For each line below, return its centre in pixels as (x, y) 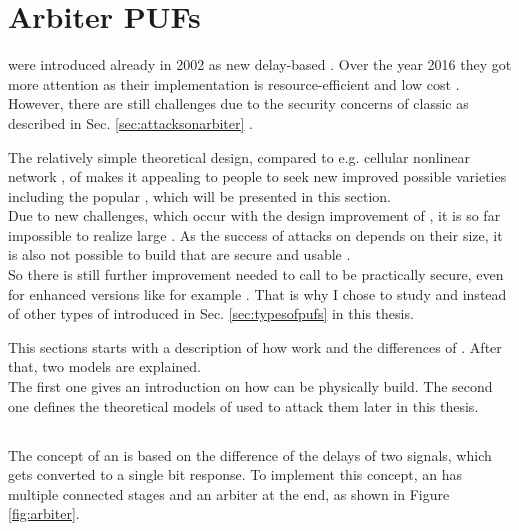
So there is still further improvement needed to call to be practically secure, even (256, 274)
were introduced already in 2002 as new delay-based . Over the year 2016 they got (260, 64)
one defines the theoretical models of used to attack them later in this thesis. (243, 405)
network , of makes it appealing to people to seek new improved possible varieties (257, 176)
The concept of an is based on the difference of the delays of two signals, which (250, 454)
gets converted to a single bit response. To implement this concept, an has (235, 474)
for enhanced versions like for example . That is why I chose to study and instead (257, 293)
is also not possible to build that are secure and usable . (179, 254)
